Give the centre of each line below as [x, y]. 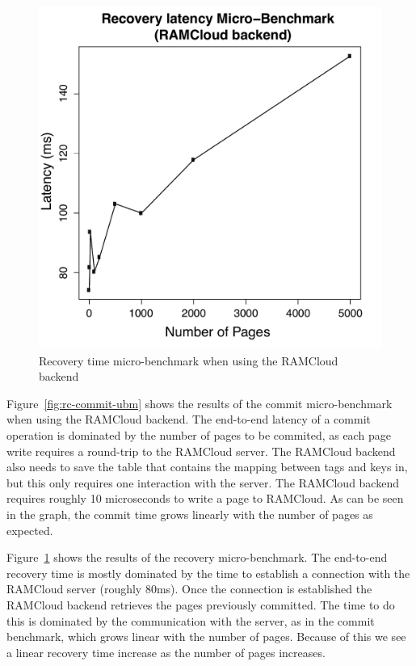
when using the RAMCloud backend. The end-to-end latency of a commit [189, 419]
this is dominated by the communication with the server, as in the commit [191, 620]
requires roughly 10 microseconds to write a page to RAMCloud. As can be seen [205, 498]
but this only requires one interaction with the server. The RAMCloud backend [203, 482]
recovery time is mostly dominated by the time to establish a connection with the [208, 573]
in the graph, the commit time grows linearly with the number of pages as [190, 514]
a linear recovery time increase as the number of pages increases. [166, 652]
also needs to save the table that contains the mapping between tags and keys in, [207, 467]
